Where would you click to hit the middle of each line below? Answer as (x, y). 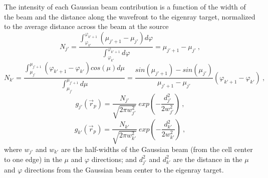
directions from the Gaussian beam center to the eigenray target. (124, 169)
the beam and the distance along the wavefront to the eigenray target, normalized (130, 16)
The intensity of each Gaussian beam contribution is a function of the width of (125, 6)
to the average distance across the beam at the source (86, 26)
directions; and (114, 159)
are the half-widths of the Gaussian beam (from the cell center (157, 149)
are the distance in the (208, 159)
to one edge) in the (33, 159)
